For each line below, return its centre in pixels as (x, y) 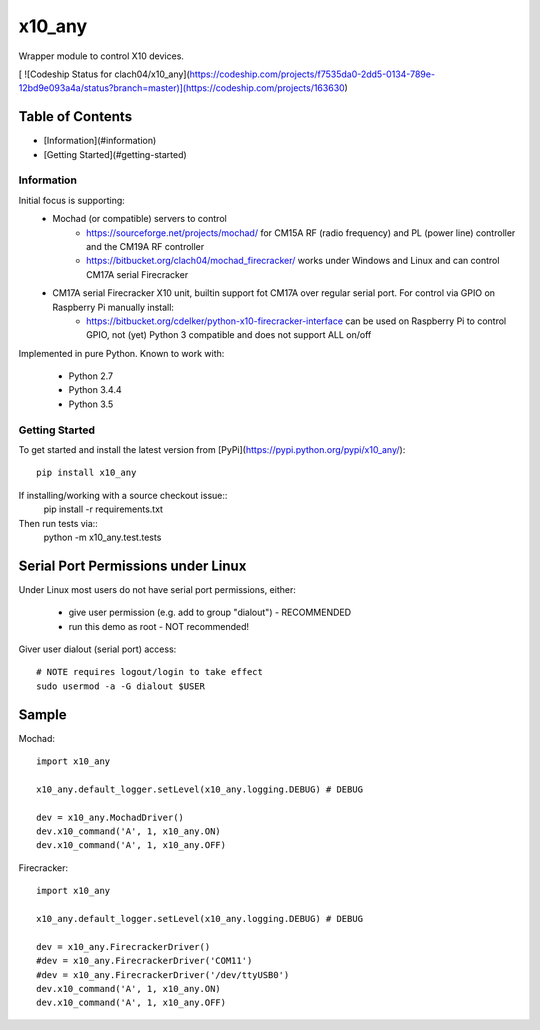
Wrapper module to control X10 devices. (101, 56)
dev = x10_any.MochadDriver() (110, 817)
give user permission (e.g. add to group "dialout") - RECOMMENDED (210, 612)
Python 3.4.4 (95, 390)
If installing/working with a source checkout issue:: (123, 495)
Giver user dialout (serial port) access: (97, 649)
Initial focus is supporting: (71, 200)
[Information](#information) (100, 141)
